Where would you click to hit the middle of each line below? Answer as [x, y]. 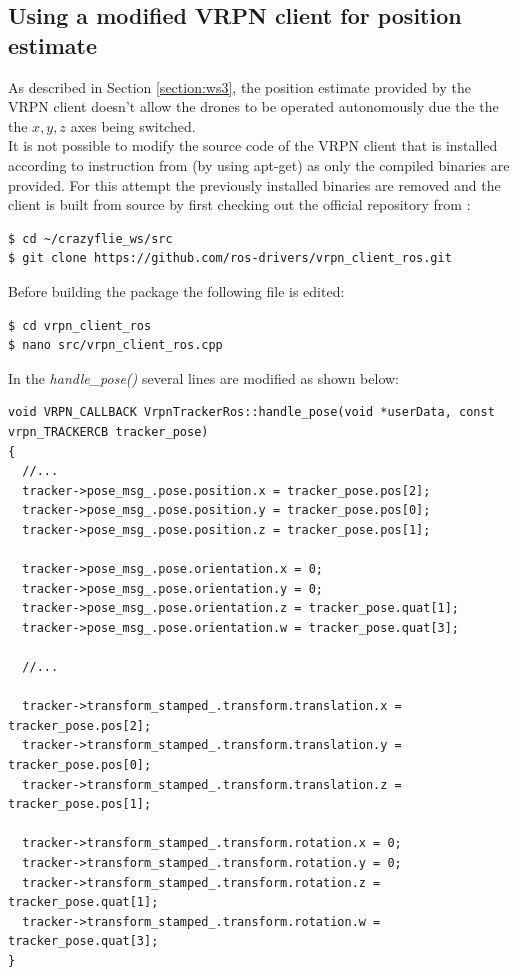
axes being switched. [133, 125]
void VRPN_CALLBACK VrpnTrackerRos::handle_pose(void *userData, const [251, 412]
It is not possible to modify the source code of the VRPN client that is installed [253, 145]
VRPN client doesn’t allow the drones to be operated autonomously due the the [253, 106]
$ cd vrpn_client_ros [80, 325]
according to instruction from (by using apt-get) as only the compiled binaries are [259, 164]
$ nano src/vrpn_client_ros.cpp [115, 345]
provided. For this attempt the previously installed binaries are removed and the [254, 184]
